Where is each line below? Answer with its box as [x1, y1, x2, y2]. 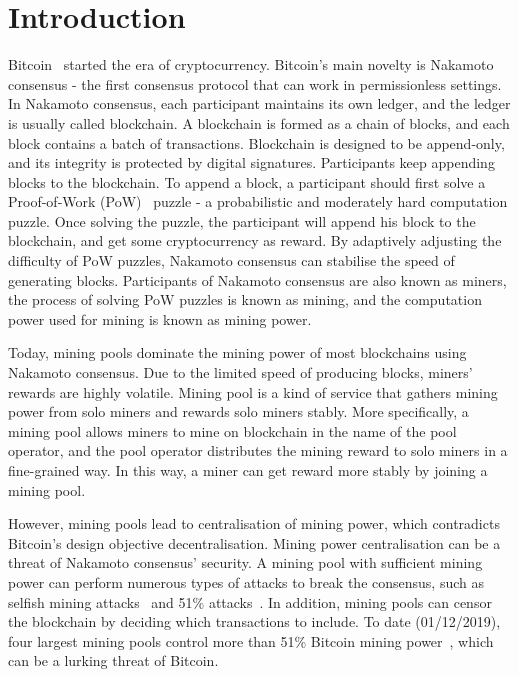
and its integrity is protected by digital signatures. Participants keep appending [8, 152, 495, 173]
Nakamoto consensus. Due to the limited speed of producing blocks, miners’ [8, 362, 473, 383]
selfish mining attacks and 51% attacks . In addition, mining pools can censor [8, 591, 492, 612]
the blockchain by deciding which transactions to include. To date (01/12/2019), [8, 611, 501, 632]
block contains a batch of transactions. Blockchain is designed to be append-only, [8, 132, 505, 153]
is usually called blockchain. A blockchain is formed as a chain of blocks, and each [8, 112, 510, 133]
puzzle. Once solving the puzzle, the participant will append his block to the [8, 210, 476, 231]
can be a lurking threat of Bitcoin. [8, 650, 219, 671]
